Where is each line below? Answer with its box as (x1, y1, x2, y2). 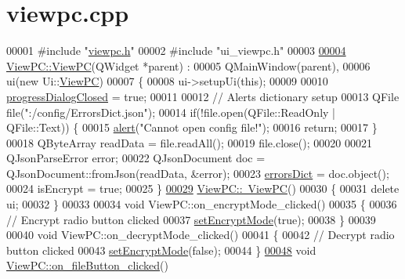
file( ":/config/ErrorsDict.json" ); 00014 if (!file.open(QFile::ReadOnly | (6, 103, 335, 120)
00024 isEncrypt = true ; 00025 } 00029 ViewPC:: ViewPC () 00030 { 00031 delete (6, 180, 400, 197)
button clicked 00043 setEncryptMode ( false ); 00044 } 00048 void (6, 241, 316, 258)
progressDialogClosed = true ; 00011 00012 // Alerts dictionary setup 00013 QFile (6, 88, 400, 104)
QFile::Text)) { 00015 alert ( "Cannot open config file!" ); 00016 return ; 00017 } (6, 119, 378, 136)
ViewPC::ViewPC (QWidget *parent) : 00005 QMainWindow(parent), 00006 (6, 57, 371, 74)
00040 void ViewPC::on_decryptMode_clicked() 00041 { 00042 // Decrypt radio (6, 226, 395, 243)
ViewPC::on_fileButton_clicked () (6, 257, 168, 274)
